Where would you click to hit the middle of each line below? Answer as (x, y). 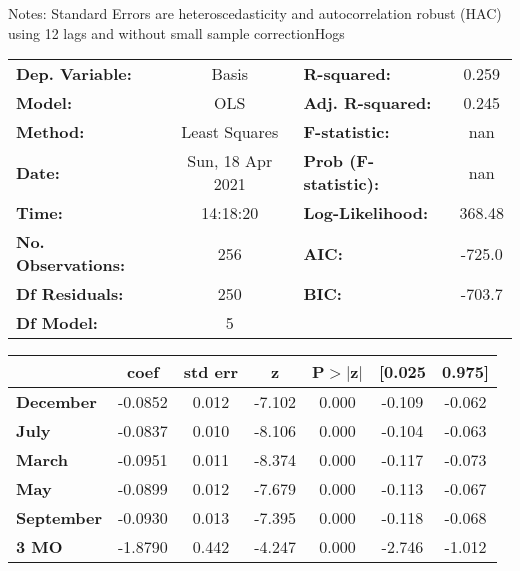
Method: (50, 132)
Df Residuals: (70, 294)
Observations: (71, 265)
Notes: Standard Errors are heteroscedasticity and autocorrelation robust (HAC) (255, 13)
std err (211, 372)
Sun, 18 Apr (230, 161)
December (56, 402)
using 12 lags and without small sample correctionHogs (176, 32)
